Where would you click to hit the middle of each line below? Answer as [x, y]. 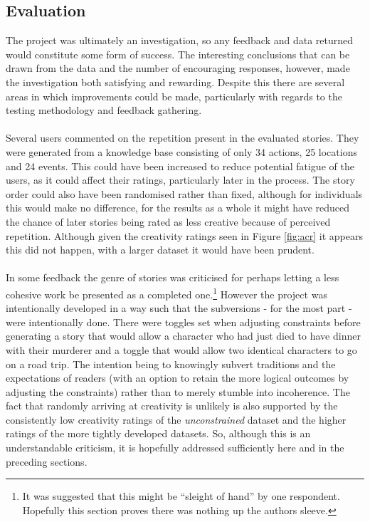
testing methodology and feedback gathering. [104, 110]
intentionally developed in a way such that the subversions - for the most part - [179, 308]
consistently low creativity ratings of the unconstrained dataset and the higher [176, 419]
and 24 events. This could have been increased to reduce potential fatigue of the [180, 166]
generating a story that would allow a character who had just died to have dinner [183, 336]
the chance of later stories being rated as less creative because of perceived [168, 221]
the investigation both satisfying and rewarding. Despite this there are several [175, 82]
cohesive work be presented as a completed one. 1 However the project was [166, 293]
